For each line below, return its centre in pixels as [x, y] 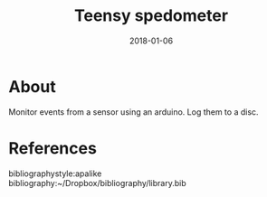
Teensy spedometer [151, 16]
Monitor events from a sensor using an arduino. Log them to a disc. [133, 112]
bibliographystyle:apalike [55, 174]
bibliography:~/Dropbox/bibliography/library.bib [97, 183]
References [52, 148]
